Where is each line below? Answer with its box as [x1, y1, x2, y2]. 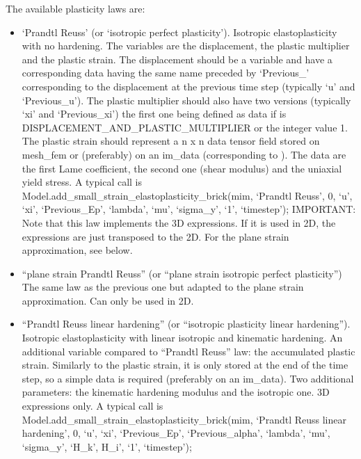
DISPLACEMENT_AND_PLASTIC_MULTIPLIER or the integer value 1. [22, 120, 348, 134]
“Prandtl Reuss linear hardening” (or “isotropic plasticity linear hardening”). [22, 316, 351, 331]
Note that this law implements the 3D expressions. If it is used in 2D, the [22, 215, 336, 229]
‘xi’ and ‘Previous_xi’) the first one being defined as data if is [22, 106, 287, 121]
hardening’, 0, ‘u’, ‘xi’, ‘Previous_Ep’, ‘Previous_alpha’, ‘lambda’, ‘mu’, [22, 426, 330, 440]
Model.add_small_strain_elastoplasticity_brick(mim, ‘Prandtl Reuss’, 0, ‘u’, [22, 188, 353, 202]
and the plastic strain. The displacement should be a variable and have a [22, 51, 332, 66]
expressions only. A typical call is [22, 398, 163, 413]
